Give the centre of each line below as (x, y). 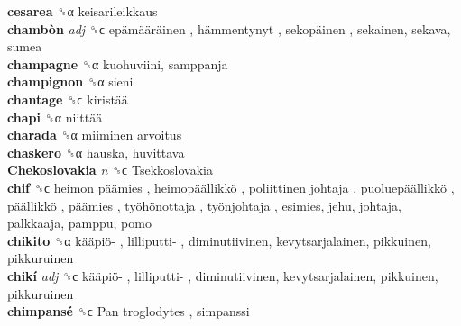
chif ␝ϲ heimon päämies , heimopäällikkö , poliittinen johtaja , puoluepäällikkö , (231, 187)
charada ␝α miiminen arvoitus (95, 135)
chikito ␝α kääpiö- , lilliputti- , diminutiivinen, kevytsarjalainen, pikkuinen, (219, 240)
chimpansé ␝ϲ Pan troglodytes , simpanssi (129, 311)
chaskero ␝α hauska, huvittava (96, 152)
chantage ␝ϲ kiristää (68, 99)
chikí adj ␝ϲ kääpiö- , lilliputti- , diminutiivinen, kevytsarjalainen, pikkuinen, (223, 275)
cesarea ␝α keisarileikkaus (83, 11)
